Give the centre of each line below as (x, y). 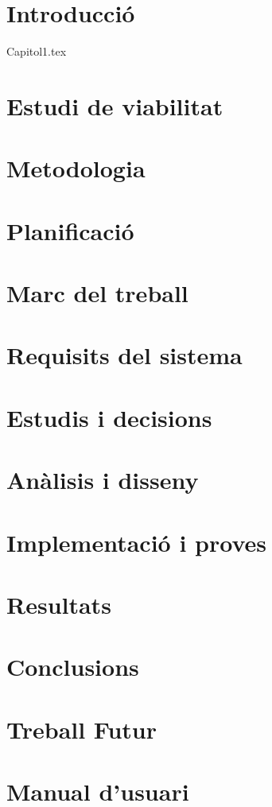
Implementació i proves (137, 542)
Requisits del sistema (124, 355)
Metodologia (76, 168)
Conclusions (73, 667)
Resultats (59, 604)
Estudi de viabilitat (115, 105)
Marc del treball (97, 293)
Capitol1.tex (37, 51)
